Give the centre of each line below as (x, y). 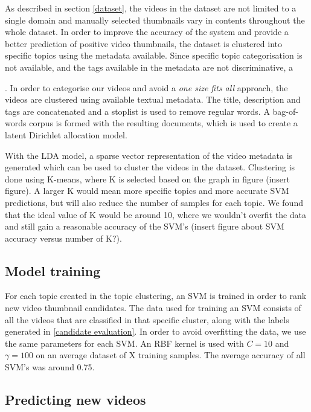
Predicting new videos (75, 400)
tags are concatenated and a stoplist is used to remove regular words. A (137, 111)
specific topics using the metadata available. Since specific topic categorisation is (154, 55)
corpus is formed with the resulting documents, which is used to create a (163, 123)
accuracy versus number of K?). (63, 238)
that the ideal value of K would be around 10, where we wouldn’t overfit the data (156, 214)
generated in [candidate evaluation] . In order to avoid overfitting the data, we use (155, 331)
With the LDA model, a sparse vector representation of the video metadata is (149, 155)
